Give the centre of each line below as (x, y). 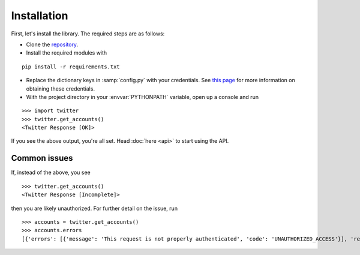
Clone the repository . (52, 44)
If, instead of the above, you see (51, 172)
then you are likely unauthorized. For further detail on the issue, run (94, 208)
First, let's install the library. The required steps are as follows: (88, 34)
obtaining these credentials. (61, 88)
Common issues (42, 158)
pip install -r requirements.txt (71, 67)
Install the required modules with (67, 53)
